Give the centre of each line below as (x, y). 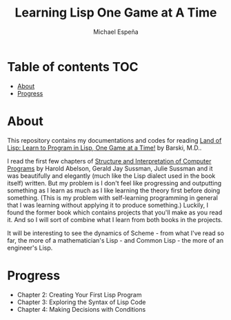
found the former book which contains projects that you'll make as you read (115, 212)
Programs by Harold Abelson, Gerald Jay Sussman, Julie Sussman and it (110, 168)
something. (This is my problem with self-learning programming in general (113, 197)
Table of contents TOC (73, 67)
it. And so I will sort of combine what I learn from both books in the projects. (115, 219)
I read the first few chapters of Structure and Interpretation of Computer (109, 161)
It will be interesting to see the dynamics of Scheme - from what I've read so (116, 233)
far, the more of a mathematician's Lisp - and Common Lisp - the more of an (115, 240)
